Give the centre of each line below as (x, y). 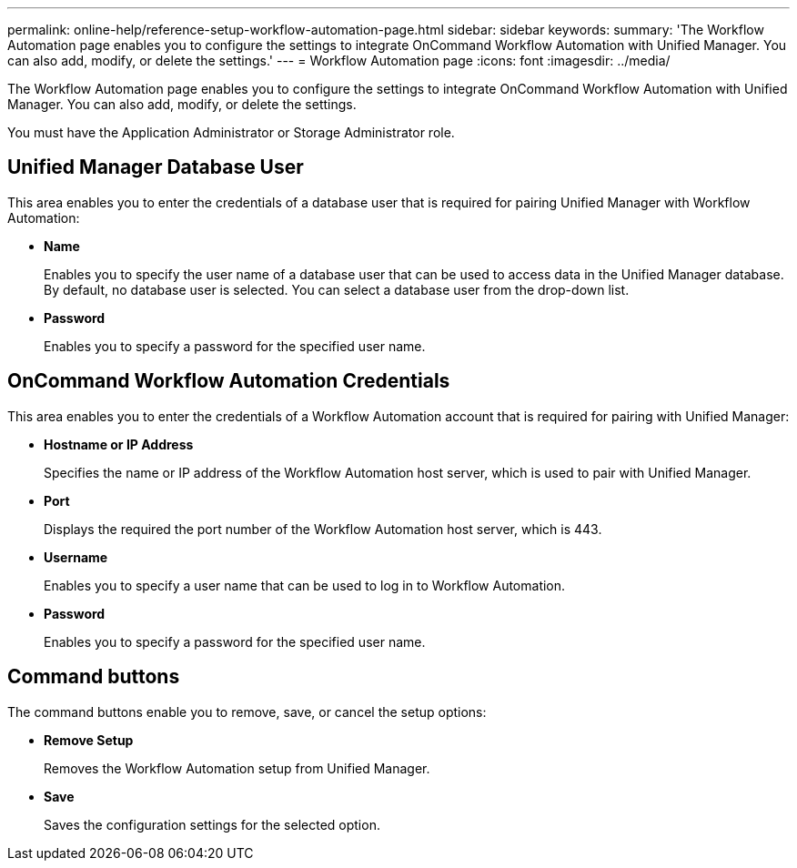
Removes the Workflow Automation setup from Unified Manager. (237, 768)
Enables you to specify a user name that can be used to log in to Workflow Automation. (305, 585)
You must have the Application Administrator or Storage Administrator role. (231, 132)
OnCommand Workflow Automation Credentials (229, 381)
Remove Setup (89, 740)
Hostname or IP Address (119, 444)
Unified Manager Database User (156, 167)
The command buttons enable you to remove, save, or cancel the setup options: (247, 712)
